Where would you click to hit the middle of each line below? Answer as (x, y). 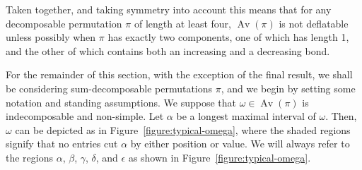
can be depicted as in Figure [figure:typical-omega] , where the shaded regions (183, 129)
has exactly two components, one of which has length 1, (228, 37)
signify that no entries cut (62, 144)
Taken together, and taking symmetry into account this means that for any (169, 9)
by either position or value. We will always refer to (240, 144)
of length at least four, (182, 23)
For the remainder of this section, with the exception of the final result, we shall (179, 74)
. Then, (341, 116)
